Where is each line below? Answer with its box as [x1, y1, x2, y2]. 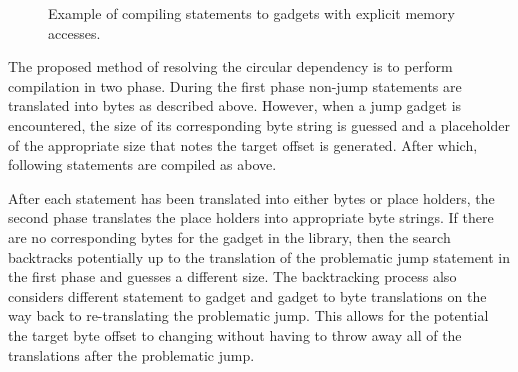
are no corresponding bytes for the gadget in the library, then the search [8, 226, 451, 247]
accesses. [48, 22, 101, 43]
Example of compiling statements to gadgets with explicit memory [48, 3, 455, 23]
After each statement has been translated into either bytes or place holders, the [8, 187, 495, 208]
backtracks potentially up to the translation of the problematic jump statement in [8, 246, 511, 267]
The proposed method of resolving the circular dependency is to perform [8, 56, 453, 77]
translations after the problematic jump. [8, 344, 255, 365]
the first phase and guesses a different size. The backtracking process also [8, 266, 457, 287]
